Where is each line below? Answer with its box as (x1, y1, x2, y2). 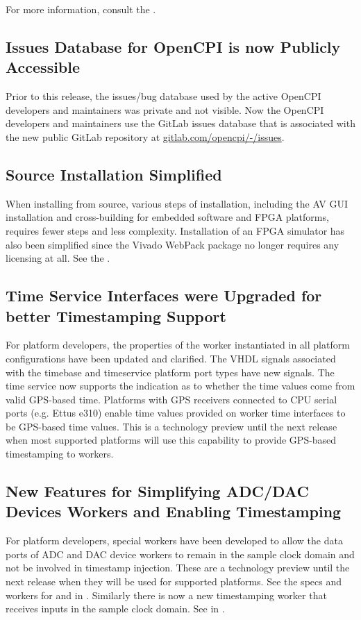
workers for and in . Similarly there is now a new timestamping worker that (6, 587, 327, 602)
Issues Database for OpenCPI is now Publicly (6, 35, 341, 57)
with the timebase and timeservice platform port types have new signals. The (6, 365, 335, 379)
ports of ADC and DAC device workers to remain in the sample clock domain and (6, 546, 355, 561)
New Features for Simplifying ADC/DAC (6, 480, 309, 502)
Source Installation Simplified (6, 163, 222, 185)
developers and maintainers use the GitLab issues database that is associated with (6, 116, 355, 131)
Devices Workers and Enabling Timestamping (6, 501, 342, 522)
